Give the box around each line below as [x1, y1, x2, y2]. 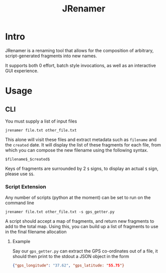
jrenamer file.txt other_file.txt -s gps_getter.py [5, 210, 115, 215]
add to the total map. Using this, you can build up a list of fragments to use [5, 224, 159, 230]
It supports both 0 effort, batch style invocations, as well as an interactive [5, 62, 156, 68]
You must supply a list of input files [5, 118, 77, 124]
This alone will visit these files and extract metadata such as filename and [5, 136, 157, 142]
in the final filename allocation [5, 229, 67, 235]
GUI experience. [5, 68, 39, 74]
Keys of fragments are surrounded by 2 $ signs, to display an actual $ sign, [5, 165, 159, 171]
